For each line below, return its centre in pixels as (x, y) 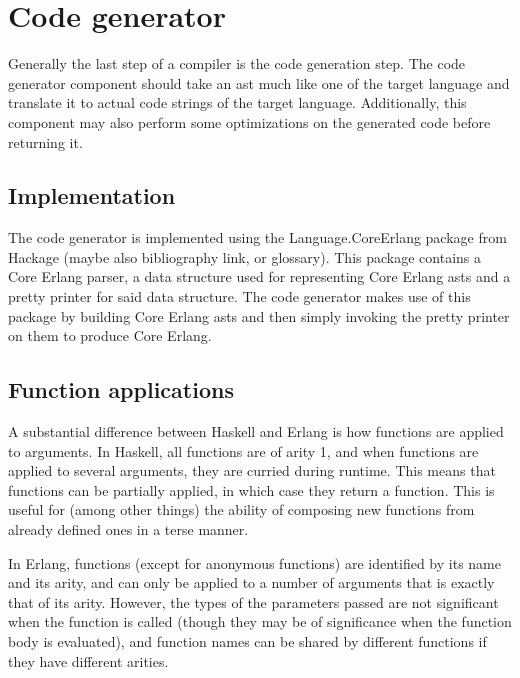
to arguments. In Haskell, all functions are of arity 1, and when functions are (243, 450)
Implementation (92, 195)
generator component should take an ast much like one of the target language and (259, 82)
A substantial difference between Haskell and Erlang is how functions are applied (256, 431)
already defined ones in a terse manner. (128, 529)
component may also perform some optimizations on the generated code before (249, 121)
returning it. (45, 141)
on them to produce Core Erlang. (110, 335)
